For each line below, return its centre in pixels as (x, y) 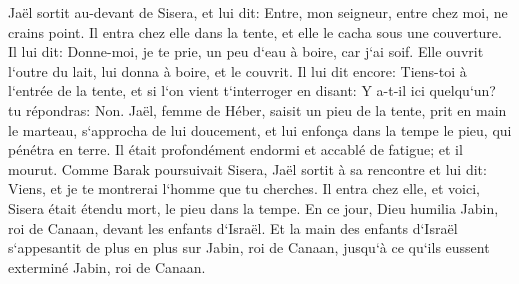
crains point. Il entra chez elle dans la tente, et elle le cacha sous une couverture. (255, 31)
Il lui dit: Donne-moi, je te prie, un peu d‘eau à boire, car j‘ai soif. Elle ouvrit (246, 51)
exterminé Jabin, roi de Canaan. (107, 266)
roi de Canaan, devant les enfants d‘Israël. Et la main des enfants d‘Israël (233, 227)
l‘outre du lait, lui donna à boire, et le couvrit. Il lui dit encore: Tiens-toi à (237, 70)
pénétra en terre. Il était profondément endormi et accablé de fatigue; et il (235, 149)
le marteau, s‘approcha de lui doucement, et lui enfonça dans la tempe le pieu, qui (260, 129)
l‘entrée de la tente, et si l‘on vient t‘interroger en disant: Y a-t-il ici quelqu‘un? (252, 90)
